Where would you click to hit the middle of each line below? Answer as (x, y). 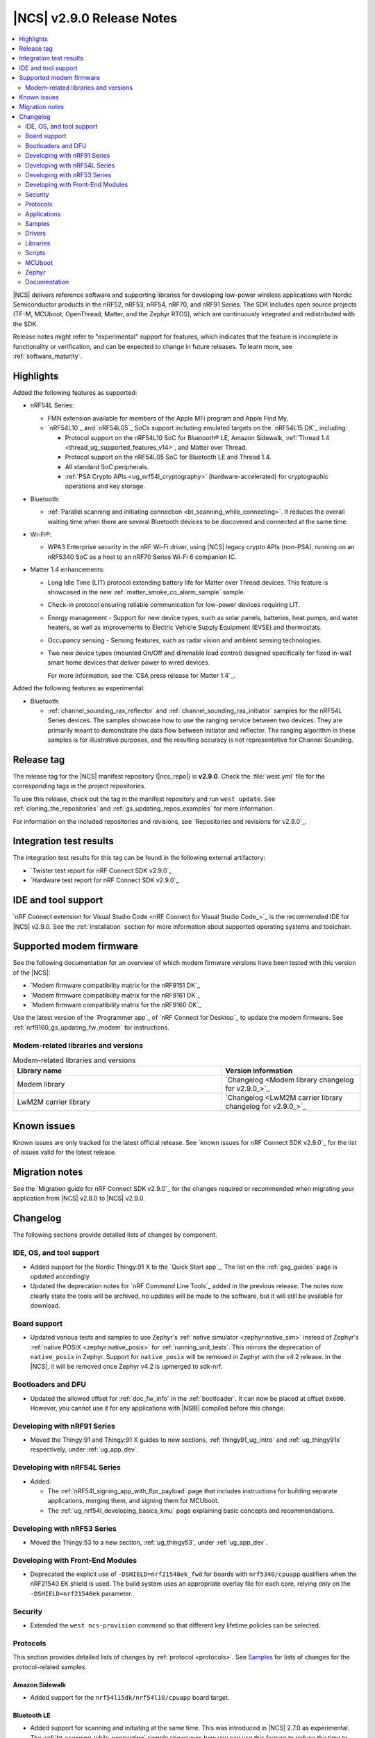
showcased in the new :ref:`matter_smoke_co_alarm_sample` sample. (147, 592)
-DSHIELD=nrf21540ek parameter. (82, 1593)
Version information (259, 1071)
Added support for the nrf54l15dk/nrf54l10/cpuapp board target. (130, 1697)
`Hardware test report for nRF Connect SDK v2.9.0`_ (105, 880)
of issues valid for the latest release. (65, 1152)
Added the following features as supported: (75, 392)
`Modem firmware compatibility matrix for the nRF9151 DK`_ (115, 985)
